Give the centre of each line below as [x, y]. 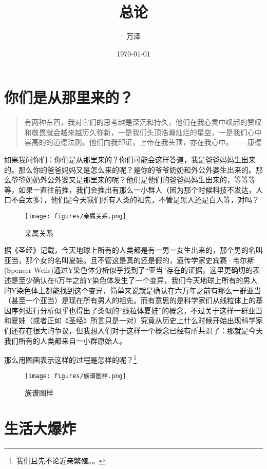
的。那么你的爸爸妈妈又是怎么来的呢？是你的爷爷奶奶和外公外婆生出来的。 [130, 169]
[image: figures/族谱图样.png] [75, 376]
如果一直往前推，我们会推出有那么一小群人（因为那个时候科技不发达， [137, 189]
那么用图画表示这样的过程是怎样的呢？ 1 [70, 359]
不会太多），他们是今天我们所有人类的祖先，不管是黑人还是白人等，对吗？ [135, 200]
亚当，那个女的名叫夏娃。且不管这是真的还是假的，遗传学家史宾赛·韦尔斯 [129, 260]
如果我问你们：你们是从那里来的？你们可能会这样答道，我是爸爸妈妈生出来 [130, 160]
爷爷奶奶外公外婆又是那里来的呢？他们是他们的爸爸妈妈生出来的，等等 [130, 180]
